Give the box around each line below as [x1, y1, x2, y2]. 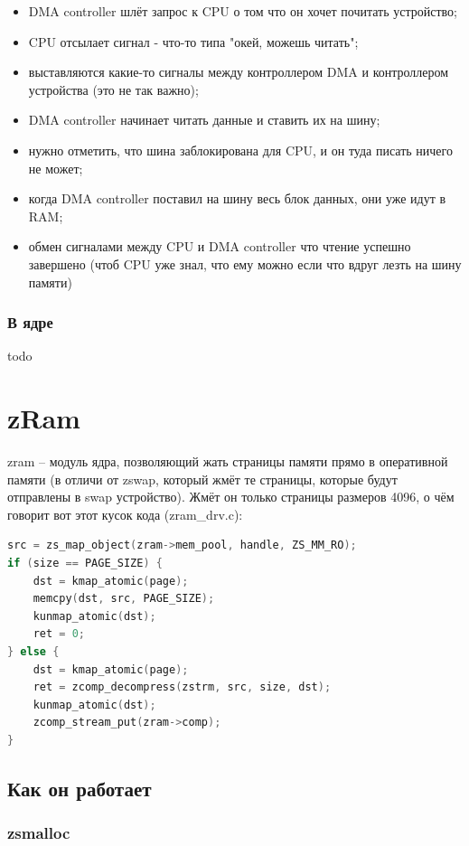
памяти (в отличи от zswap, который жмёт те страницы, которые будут [7, 469, 398, 488]
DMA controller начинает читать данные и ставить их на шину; [28, 110, 380, 129]
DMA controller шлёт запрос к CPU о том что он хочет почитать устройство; [28, 2, 457, 20]
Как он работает [7, 774, 152, 802]
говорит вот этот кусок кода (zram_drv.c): [7, 504, 243, 523]
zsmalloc [7, 822, 70, 844]
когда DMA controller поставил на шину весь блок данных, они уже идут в [28, 189, 446, 208]
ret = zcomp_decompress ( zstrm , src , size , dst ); [33, 681, 332, 694]
